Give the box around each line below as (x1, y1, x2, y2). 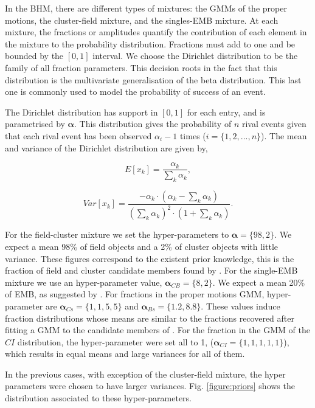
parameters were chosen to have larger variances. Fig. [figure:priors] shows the (5, 379, 295, 392)
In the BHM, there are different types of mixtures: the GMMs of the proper (5, 2, 287, 14)
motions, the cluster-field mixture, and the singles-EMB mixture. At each (5, 13, 279, 26)
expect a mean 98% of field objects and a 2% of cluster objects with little (5, 240, 279, 252)
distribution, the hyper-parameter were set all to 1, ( (17, 335, 214, 348)
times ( (179, 129, 206, 142)
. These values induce (201, 299, 280, 312)
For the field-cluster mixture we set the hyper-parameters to (5, 228, 229, 241)
